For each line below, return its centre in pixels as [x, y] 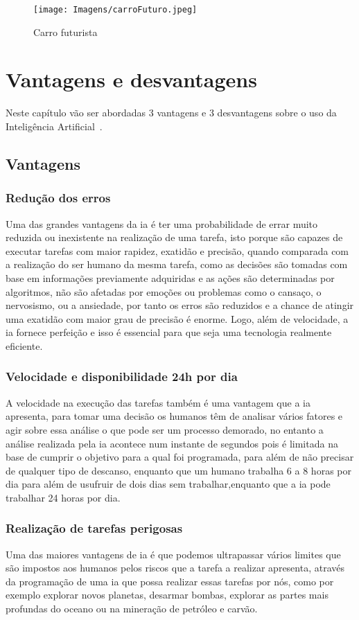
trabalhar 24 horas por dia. [63, 497]
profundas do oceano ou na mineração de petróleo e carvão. [132, 609]
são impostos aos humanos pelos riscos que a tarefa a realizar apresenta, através [175, 568]
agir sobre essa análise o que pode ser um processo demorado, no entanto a [165, 429]
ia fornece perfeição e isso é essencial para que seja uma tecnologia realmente [169, 332]
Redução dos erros [58, 198]
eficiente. [24, 345]
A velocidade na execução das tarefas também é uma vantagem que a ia [158, 402]
